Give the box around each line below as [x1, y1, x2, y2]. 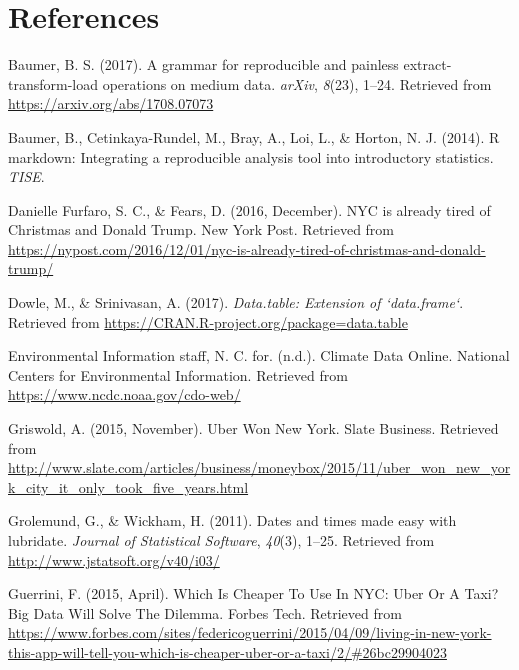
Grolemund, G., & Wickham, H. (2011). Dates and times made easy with [8, 510, 457, 531]
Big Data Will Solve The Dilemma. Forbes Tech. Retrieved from [8, 602, 402, 623]
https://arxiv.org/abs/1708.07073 [8, 93, 214, 114]
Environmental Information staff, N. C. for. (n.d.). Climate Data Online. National [8, 345, 510, 366]
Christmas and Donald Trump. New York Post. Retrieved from [8, 219, 395, 240]
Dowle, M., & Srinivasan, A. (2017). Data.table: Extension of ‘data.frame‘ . [8, 292, 464, 313]
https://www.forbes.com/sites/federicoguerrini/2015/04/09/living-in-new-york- [8, 622, 492, 643]
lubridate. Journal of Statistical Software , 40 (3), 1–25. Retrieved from [8, 530, 435, 550]
